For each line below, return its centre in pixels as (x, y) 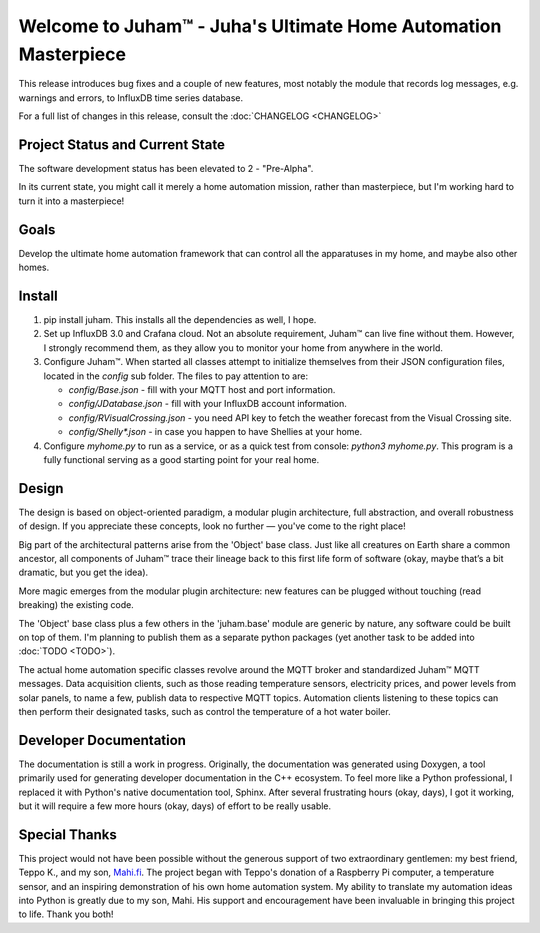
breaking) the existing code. (76, 605)
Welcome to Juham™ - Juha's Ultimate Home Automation (260, 26)
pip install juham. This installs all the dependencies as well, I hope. (180, 320)
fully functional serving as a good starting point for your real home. (181, 459)
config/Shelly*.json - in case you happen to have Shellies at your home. (215, 432)
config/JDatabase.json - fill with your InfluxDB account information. (207, 404)
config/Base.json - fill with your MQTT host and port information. (202, 389)
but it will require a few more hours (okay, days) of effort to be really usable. (175, 806)
